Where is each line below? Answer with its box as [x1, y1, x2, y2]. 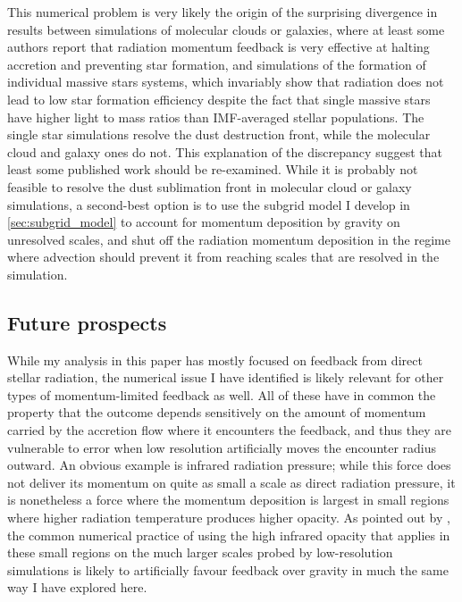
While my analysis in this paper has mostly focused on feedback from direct [7, 350, 423, 369]
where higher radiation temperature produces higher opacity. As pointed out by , [7, 508, 450, 527]
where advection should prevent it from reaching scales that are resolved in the [7, 247, 440, 266]
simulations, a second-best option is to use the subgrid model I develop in [7, 195, 410, 213]
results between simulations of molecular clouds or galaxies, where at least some [7, 20, 445, 38]
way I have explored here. [7, 578, 147, 597]
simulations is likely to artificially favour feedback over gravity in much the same [7, 560, 449, 579]
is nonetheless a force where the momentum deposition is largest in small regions [7, 490, 449, 509]
